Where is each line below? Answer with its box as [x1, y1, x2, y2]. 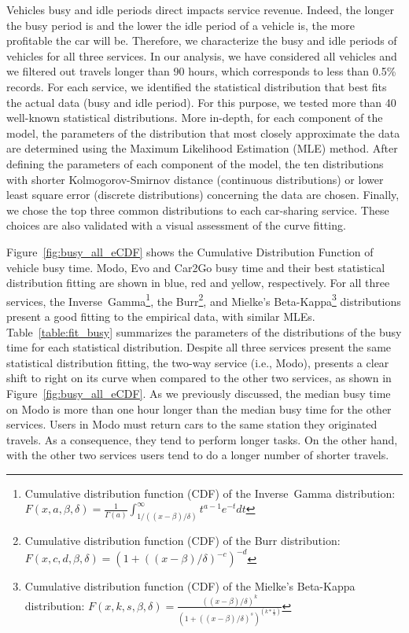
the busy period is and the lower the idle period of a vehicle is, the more [6, 17, 355, 33]
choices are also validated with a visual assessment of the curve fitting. [6, 217, 346, 234]
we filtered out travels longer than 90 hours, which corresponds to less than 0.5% [6, 63, 396, 79]
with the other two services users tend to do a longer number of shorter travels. [6, 447, 389, 463]
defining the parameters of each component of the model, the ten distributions [6, 155, 384, 171]
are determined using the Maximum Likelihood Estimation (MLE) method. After [6, 140, 398, 156]
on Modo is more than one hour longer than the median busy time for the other [6, 400, 392, 417]
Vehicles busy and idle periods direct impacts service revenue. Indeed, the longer [6, 2, 394, 17]
